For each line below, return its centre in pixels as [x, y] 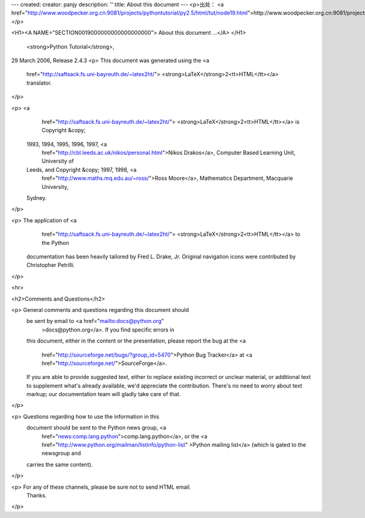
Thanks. [36, 495]
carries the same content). [60, 464]
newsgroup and [61, 453]
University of [58, 161]
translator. [39, 83]
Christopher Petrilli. [51, 265]
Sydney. [36, 198]
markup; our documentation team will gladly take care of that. [104, 394]
